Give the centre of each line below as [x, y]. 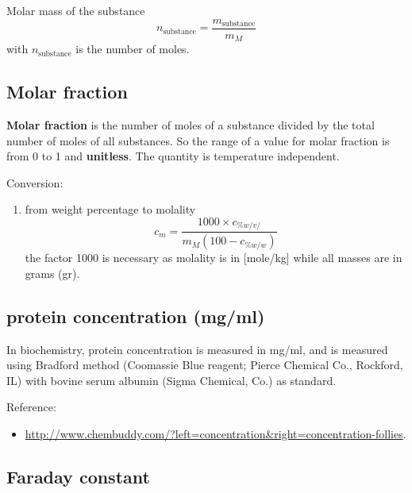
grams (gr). [52, 273]
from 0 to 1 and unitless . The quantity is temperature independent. [173, 156]
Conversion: [35, 182]
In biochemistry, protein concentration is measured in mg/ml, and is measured [197, 349]
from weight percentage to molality [110, 209]
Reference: [31, 407]
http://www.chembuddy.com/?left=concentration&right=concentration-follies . [216, 433]
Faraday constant [78, 476]
